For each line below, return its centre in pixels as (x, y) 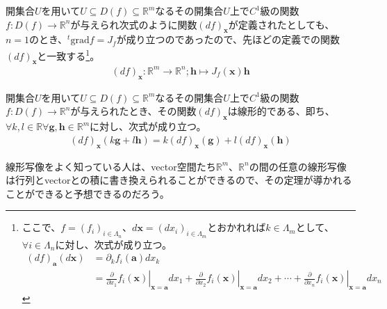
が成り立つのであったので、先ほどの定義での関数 (228, 39)
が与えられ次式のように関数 (134, 24)
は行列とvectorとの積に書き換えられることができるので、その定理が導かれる (179, 180)
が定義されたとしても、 (281, 24)
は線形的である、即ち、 (281, 111)
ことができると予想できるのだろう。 (88, 193)
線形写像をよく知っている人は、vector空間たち (111, 166)
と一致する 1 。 (68, 54)
